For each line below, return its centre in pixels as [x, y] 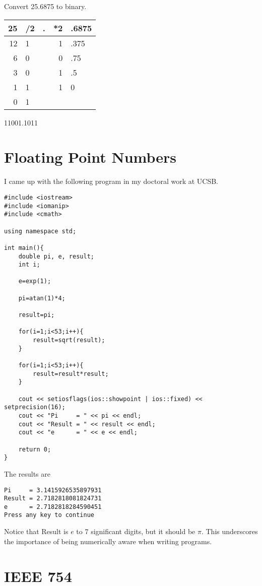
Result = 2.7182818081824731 [53, 499]
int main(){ [24, 248]
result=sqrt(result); [69, 340]
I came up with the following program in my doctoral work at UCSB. [111, 181]
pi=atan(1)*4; [42, 298]
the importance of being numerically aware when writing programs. [108, 541]
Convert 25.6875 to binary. [45, 6]
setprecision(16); [35, 407]
